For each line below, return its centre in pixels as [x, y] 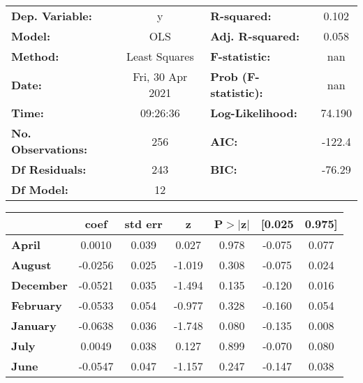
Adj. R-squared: [255, 36]
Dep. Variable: [52, 16]
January [34, 325]
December [39, 285]
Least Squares [160, 56]
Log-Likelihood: [254, 113]
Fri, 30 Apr [160, 76]
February [37, 305]
